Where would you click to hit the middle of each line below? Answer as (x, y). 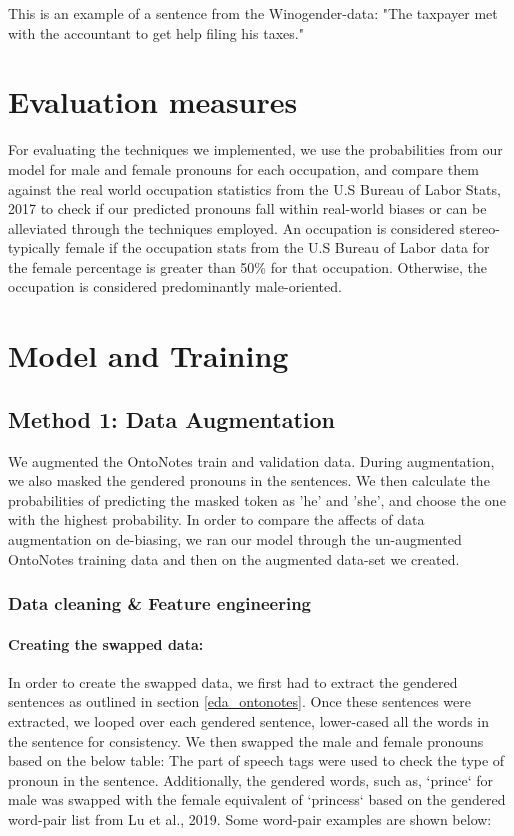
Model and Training (148, 355)
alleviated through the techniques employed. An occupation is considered (231, 227)
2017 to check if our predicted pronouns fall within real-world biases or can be (247, 208)
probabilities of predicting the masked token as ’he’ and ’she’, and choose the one (257, 499)
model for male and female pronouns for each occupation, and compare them (243, 168)
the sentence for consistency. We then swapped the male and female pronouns (246, 740)
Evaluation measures (153, 101)
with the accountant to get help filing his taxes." (156, 32)
